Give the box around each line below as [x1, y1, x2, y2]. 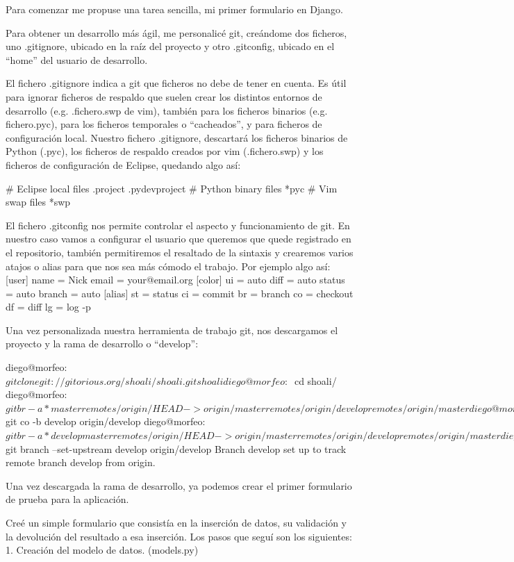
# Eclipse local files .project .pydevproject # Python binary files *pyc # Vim [6, 181, 338, 195]
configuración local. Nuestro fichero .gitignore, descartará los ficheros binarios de [6, 130, 348, 144]
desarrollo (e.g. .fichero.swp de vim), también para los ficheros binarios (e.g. [6, 103, 328, 117]
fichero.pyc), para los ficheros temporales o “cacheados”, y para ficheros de [6, 117, 322, 131]
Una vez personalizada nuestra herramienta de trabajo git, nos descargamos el [6, 322, 338, 337]
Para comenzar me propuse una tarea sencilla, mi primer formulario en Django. [6, 2, 343, 16]
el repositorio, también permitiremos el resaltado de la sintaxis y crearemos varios [6, 245, 354, 259]
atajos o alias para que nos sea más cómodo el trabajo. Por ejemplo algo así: [6, 258, 331, 273]
